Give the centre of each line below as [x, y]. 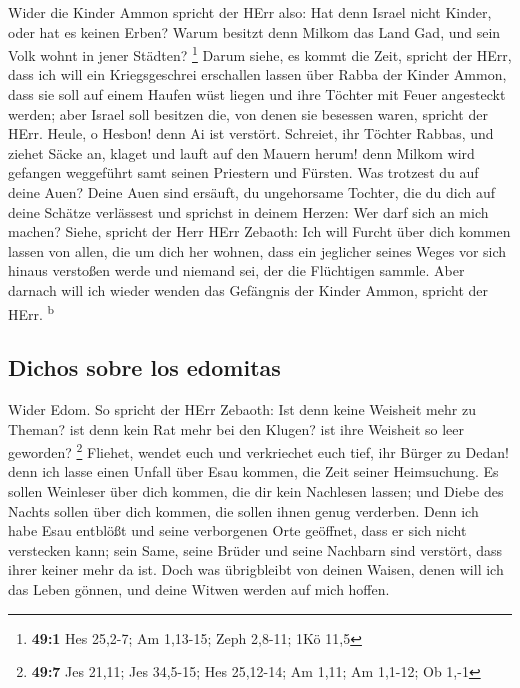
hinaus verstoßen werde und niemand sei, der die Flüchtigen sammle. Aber [236, 270]
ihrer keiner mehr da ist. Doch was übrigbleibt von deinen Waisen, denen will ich [256, 569]
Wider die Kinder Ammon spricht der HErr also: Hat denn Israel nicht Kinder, [250, 12]
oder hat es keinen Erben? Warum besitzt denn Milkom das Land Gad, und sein [254, 31]
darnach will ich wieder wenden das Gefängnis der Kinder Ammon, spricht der [248, 289]
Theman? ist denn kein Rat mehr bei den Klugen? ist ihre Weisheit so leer [236, 428]
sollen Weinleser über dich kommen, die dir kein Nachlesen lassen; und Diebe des [256, 491]
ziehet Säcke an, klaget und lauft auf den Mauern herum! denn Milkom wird [241, 152]
